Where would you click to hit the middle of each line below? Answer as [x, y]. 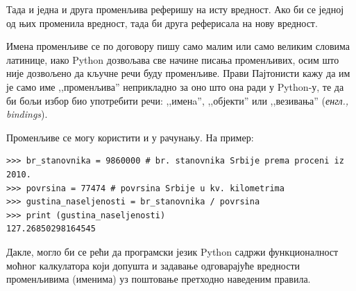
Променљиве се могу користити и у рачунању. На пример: [130, 137]
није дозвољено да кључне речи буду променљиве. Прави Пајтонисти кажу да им [178, 73]
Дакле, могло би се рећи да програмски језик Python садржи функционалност [172, 251]
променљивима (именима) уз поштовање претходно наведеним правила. [159, 279]
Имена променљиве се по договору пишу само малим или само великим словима [178, 46]
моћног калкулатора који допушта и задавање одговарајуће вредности [153, 265]
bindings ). [27, 114]
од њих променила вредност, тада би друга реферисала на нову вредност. [162, 23]
